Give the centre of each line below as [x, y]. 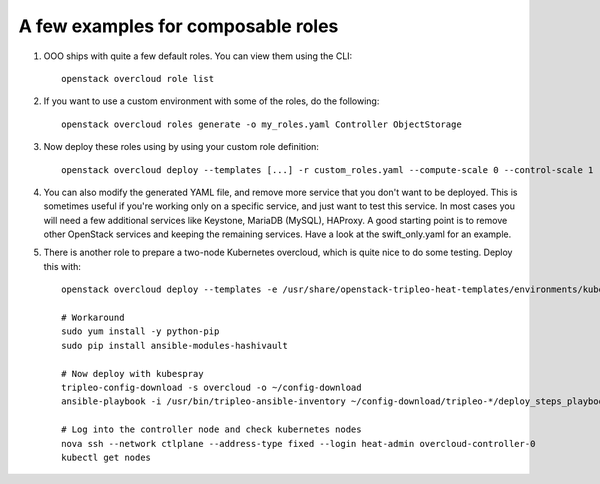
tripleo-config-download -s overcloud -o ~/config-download [211, 387]
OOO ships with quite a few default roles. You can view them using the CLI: [198, 56]
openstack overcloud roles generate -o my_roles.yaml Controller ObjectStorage [261, 124]
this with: [62, 266]
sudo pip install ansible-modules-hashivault [175, 345]
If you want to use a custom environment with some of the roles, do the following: [211, 101]
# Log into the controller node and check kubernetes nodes [211, 429]
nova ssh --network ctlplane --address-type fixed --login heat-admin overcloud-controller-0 [298, 443]
